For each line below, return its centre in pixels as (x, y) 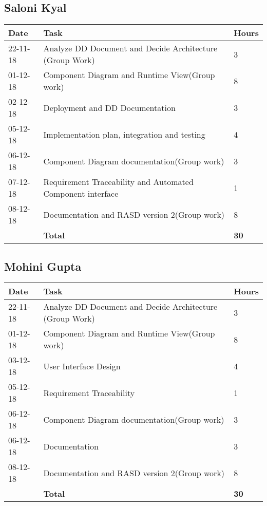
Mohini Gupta (43, 266)
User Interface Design (82, 366)
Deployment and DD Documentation (109, 107)
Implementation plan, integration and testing (124, 134)
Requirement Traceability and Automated (118, 182)
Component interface (81, 194)
